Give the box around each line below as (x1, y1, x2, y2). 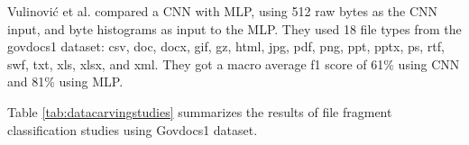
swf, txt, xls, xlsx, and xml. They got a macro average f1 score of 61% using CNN (7, 54, 460, 73)
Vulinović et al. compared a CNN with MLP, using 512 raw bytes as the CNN (7, 2, 438, 20)
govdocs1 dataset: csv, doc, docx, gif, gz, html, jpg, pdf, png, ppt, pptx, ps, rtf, (7, 37, 445, 56)
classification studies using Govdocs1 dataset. (7, 120, 258, 139)
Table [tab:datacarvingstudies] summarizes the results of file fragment (7, 102, 392, 121)
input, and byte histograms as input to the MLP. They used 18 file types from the (7, 19, 462, 38)
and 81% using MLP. (7, 72, 124, 91)
